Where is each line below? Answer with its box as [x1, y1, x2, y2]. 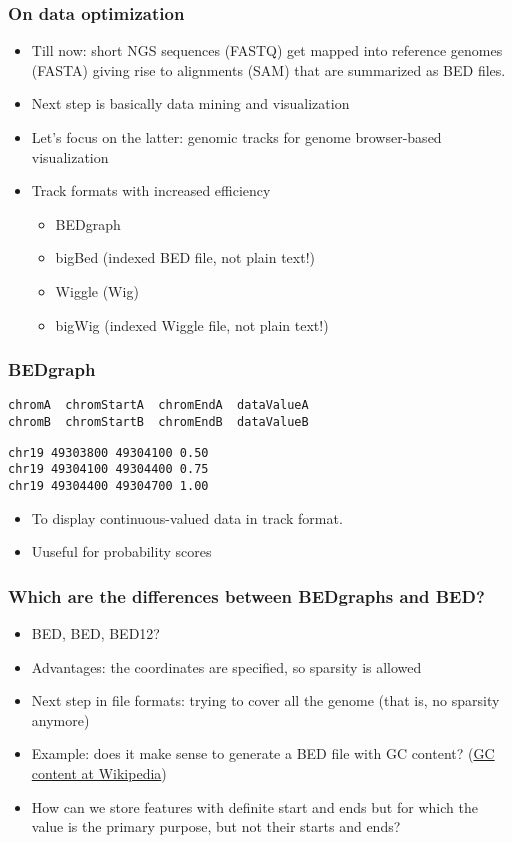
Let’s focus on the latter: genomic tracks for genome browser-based [31, 127, 442, 147]
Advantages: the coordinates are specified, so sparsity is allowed [31, 656, 422, 677]
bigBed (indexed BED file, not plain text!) [55, 247, 316, 268]
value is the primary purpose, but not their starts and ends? [31, 816, 401, 837]
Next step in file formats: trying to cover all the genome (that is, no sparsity [31, 690, 500, 711]
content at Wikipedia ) [31, 763, 167, 784]
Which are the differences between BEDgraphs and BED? [8, 583, 485, 608]
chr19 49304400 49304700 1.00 [8, 479, 209, 493]
